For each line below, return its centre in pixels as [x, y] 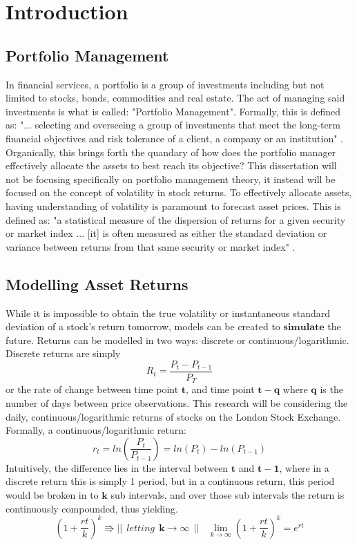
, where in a [304, 467]
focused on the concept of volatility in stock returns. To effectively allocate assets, [179, 192]
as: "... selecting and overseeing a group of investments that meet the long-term [173, 125]
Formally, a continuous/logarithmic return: [96, 430]
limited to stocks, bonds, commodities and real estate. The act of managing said [175, 98]
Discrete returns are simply [63, 353]
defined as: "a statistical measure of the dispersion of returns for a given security [176, 219]
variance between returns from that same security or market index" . [151, 246]
